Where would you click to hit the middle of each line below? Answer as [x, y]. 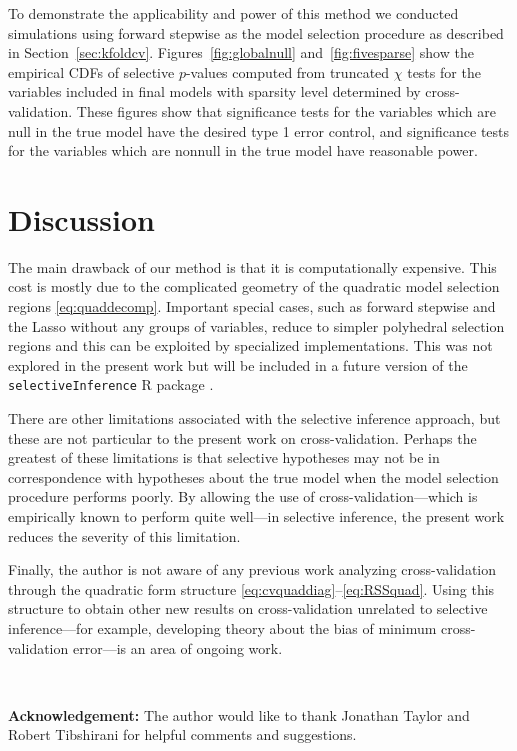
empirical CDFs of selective [91, 71]
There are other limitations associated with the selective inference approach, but [254, 418]
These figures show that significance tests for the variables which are [286, 110]
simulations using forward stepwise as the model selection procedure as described [256, 32]
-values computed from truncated [287, 71]
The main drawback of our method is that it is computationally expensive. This [252, 266]
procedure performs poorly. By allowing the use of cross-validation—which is [243, 496]
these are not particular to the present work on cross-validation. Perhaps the [242, 437]
